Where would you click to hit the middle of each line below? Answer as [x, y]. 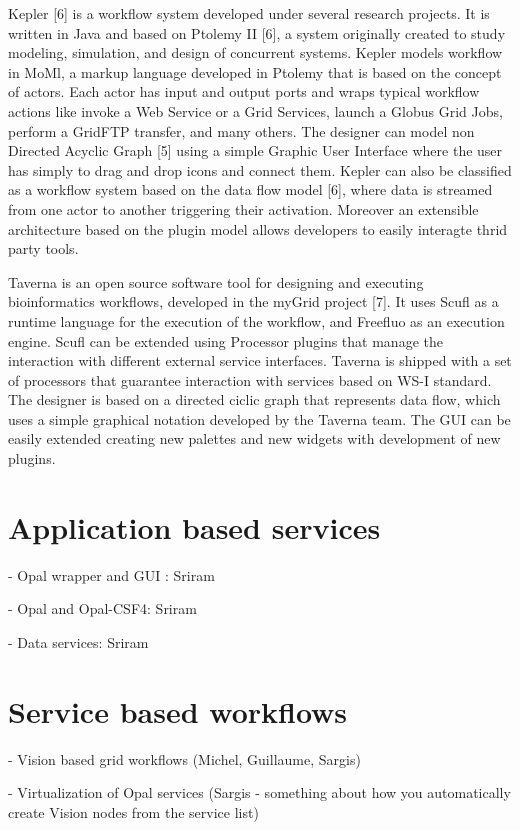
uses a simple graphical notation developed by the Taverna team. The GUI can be [259, 418]
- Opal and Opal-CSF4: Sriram [102, 608]
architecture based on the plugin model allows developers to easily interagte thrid [258, 228]
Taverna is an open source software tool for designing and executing [216, 281]
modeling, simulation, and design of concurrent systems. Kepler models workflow [255, 52]
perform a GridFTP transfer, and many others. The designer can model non [241, 130]
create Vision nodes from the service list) [133, 811]
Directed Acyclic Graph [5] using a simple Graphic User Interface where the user [255, 150]
